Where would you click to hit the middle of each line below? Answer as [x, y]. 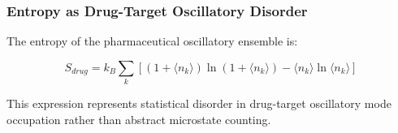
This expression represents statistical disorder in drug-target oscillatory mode [199, 103]
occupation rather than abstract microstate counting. [139, 119]
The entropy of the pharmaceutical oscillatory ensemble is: [152, 41]
